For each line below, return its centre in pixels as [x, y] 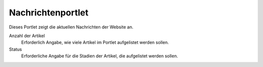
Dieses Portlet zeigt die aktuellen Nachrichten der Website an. [71, 27]
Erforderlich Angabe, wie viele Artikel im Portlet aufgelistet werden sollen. [95, 42]
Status [15, 49]
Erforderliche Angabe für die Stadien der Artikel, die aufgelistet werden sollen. [100, 56]
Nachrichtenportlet [49, 13]
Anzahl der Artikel [27, 36]
